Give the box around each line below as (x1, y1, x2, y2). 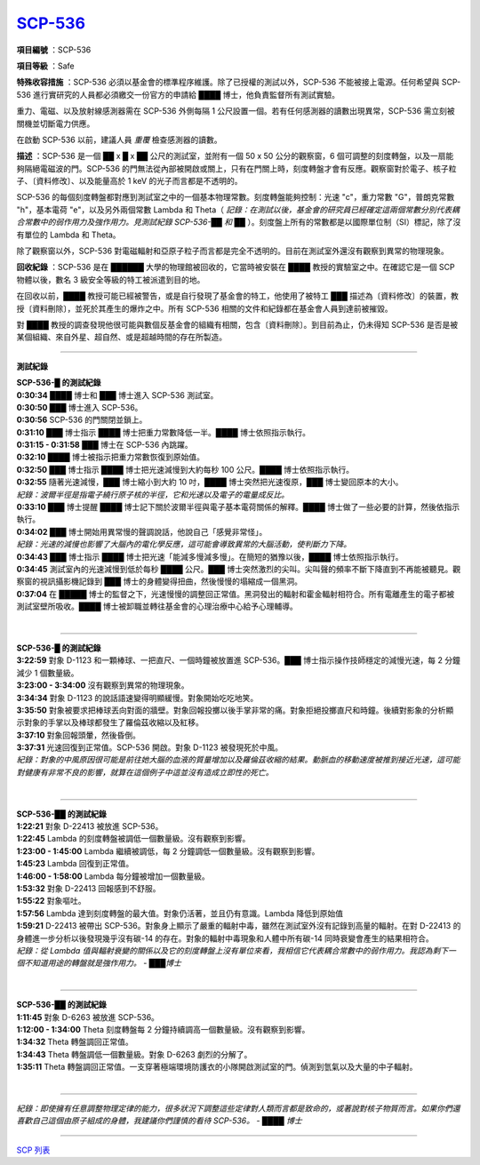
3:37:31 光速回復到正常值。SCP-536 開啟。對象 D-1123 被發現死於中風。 (16, 742, 284, 753)
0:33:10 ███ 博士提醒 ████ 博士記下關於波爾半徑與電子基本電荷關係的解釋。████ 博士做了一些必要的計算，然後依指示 (16, 502, 460, 513)
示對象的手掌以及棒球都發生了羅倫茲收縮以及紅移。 (16, 717, 204, 728)
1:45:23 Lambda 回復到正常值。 (16, 858, 134, 869)
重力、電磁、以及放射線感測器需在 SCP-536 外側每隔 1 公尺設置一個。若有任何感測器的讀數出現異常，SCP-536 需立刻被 (16, 106, 455, 116)
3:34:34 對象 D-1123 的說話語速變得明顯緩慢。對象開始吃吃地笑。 (16, 692, 259, 703)
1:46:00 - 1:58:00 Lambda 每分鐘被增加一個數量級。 (16, 871, 211, 882)
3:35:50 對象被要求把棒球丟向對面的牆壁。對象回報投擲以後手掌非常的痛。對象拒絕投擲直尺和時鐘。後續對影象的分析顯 (16, 705, 454, 715)
